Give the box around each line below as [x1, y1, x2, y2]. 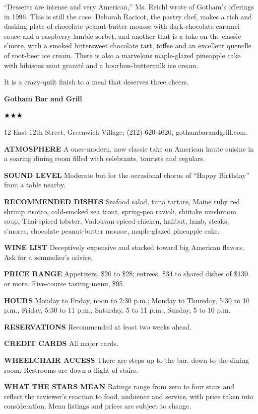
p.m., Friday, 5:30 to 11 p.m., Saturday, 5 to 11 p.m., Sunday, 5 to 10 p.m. [4, 305, 231, 315]
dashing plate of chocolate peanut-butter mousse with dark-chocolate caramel [4, 21, 240, 31]
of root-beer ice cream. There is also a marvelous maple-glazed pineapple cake [4, 50, 241, 60]
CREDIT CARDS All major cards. [4, 338, 119, 348]
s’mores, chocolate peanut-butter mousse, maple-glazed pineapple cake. [4, 225, 220, 236]
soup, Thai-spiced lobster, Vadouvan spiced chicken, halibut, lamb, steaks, [4, 216, 229, 226]
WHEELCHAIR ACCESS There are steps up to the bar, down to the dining [4, 355, 249, 365]
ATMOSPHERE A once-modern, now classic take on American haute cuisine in [4, 143, 254, 154]
